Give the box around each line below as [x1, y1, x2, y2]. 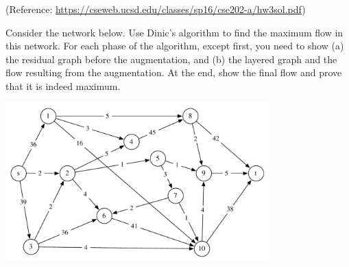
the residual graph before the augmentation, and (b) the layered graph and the [5, 51, 337, 66]
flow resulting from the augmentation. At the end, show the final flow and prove [5, 65, 342, 80]
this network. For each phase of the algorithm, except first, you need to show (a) [5, 38, 344, 53]
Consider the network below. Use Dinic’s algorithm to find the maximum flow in [5, 25, 344, 39]
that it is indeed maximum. [5, 78, 121, 93]
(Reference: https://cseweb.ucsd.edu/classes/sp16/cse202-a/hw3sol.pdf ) [5, 2, 306, 16]
